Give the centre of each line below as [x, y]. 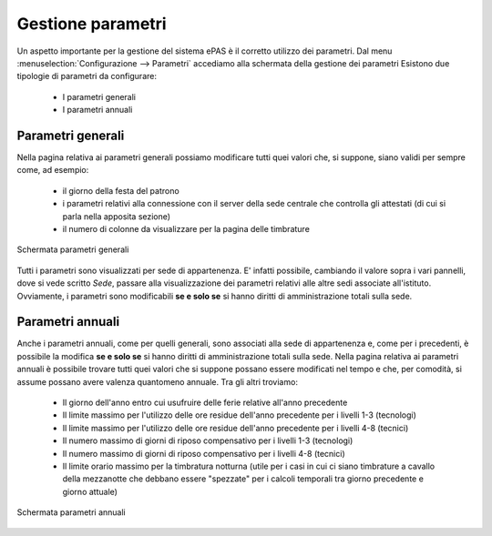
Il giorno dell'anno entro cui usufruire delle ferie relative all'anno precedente [205, 402]
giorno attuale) [90, 491]
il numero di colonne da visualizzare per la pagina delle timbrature [186, 228]
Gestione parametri [92, 24]
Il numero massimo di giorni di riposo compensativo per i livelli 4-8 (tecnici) [204, 453]
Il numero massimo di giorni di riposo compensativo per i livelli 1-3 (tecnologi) [208, 440]
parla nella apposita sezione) [117, 216]
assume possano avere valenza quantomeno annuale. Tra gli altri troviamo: [157, 381]
